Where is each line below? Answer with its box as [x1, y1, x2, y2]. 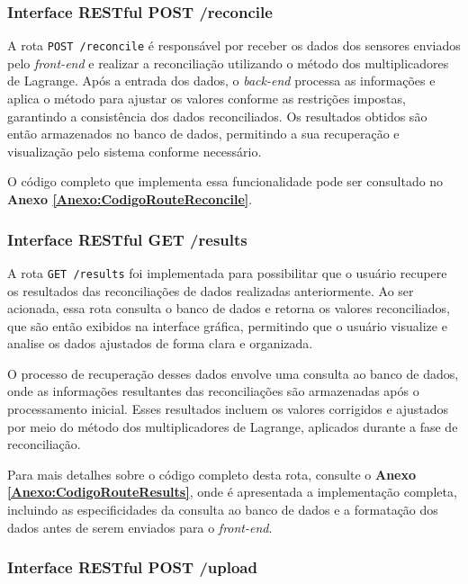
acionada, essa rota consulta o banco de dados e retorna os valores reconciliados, [7, 299, 450, 318]
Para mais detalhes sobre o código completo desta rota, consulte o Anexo [7, 464, 417, 483]
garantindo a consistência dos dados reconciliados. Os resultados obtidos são [7, 106, 427, 125]
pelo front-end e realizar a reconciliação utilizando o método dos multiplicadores [7, 53, 449, 72]
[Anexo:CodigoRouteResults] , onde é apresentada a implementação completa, [7, 482, 457, 501]
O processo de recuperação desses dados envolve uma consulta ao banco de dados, [7, 364, 459, 382]
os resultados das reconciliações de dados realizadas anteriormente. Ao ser [7, 281, 414, 300]
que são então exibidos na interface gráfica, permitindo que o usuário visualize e [7, 316, 447, 335]
